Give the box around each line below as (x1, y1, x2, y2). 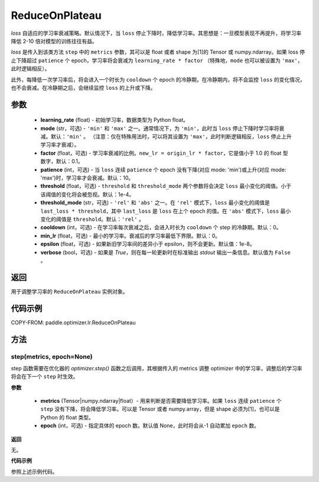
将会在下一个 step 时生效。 (11, 373, 79, 380)
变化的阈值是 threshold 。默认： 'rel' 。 (40, 216, 144, 223)
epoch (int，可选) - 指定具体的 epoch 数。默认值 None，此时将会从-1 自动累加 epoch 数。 (40, 422, 260, 429)
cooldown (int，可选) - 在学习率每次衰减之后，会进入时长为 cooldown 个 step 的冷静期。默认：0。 (40, 224, 282, 231)
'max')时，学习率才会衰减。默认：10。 (40, 174, 134, 181)
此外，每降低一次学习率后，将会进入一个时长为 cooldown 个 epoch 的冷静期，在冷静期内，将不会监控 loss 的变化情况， (11, 76, 305, 83)
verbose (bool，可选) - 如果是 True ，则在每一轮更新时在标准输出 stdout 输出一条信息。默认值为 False (40, 249, 291, 256)
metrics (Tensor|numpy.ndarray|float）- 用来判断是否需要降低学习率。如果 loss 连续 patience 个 (40, 398, 282, 405)
